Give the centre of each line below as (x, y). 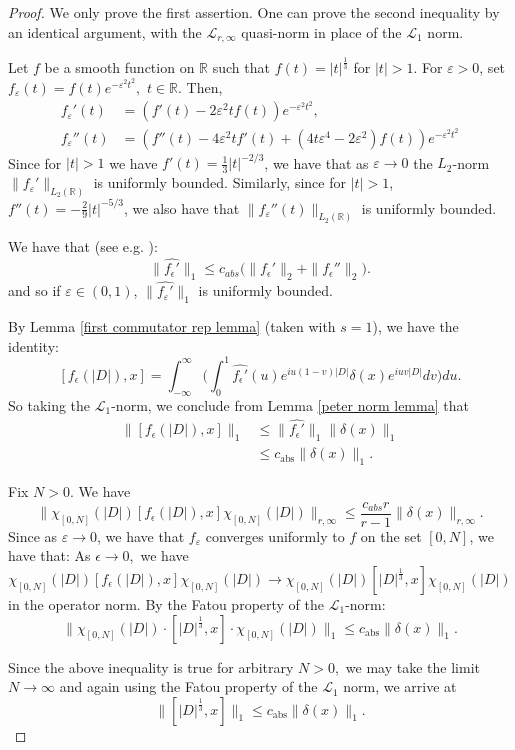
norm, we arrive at (400, 686)
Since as (33, 535)
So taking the (49, 404)
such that (241, 67)
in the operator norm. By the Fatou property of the (166, 603)
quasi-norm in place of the (321, 31)
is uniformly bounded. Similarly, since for (219, 182)
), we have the (415, 326)
